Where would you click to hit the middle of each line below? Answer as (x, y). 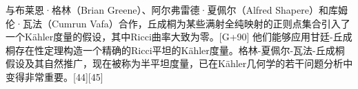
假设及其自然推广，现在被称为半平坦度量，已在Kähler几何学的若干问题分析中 (179, 63)
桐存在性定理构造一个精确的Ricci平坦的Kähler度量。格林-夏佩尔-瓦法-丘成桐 (175, 50)
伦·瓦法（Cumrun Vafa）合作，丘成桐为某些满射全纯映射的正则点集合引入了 (178, 23)
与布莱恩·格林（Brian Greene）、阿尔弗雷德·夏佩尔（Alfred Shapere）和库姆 (177, 10)
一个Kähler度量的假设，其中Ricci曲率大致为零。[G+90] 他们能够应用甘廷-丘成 (179, 37)
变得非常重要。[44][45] (54, 76)
